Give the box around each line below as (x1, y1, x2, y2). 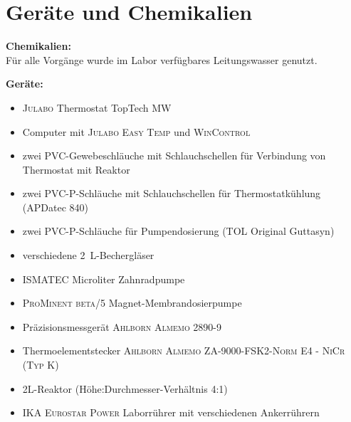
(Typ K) (22, 357, 59, 372)
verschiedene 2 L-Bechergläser (22, 248, 154, 263)
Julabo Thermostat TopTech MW (22, 100, 172, 115)
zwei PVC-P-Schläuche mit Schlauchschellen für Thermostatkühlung (22, 186, 321, 201)
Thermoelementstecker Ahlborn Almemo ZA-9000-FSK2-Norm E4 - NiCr (22, 343, 345, 358)
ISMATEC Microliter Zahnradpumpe (22, 271, 185, 286)
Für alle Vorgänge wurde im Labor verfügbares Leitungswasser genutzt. (6, 52, 318, 67)
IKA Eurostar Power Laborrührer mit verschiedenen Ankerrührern (22, 405, 320, 420)
